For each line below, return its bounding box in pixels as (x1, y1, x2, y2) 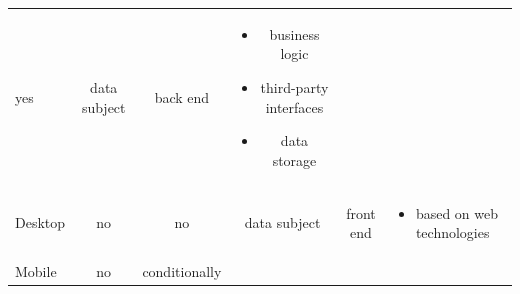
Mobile (15, 261, 57, 281)
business (269, 23, 320, 44)
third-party (260, 76, 329, 97)
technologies (415, 222, 490, 243)
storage (272, 149, 317, 170)
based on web (415, 202, 499, 223)
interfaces (265, 96, 324, 117)
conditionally (142, 261, 222, 281)
